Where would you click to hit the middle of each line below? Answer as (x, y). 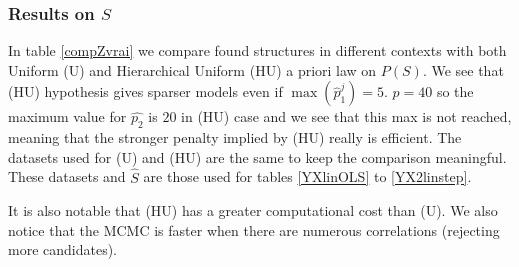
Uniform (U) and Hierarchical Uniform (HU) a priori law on (192, 69)
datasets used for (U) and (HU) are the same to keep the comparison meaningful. (257, 156)
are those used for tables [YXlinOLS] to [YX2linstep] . (307, 176)
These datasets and (67, 176)
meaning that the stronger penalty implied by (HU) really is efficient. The (235, 137)
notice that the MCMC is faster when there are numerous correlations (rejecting (254, 229)
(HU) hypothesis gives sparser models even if (145, 91)
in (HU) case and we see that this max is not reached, (346, 116)
